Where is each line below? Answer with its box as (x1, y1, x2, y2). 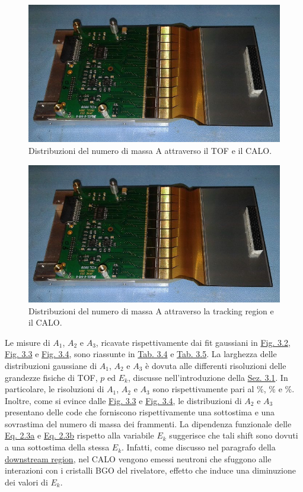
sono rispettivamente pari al (152, 383, 254, 395)
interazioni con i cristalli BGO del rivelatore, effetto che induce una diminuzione (5, 464, 296, 477)
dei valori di (5, 475, 48, 488)
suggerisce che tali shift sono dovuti (169, 429, 298, 441)
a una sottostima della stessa (5, 441, 110, 453)
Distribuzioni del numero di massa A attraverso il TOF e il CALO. (28, 144, 272, 156)
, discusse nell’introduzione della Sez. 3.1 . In (127, 371, 288, 383)
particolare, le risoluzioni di (5, 383, 104, 395)
